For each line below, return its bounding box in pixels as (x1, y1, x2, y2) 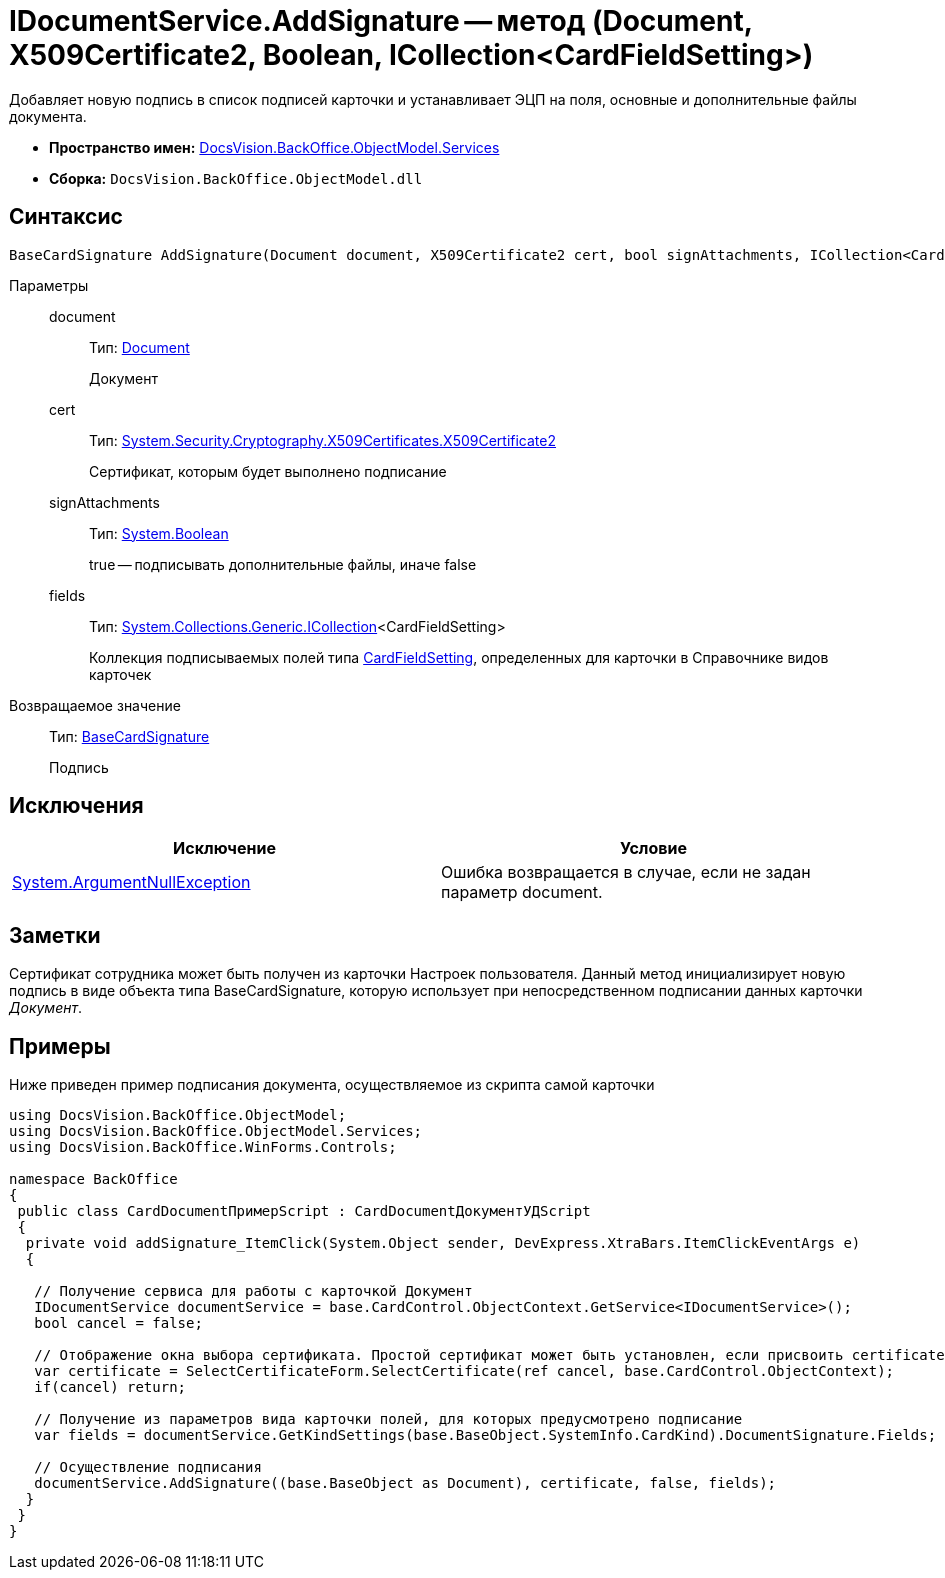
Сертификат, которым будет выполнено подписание (89, 462, 447, 480)
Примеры (9, 1033, 111, 1059)
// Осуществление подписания (34, 1459, 262, 1476)
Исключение (173, 838, 276, 859)
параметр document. (441, 882, 603, 903)
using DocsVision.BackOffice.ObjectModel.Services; (9, 1123, 423, 1140)
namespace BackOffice (9, 1171, 178, 1188)
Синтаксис (9, 204, 123, 230)
